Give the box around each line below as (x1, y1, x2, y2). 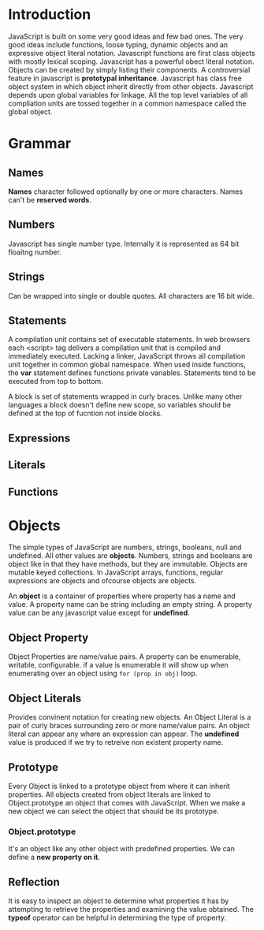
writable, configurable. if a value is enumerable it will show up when (8, 660, 229, 670)
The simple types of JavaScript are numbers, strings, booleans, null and (8, 542, 242, 552)
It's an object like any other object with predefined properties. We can (8, 844, 235, 854)
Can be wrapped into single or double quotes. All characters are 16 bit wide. (8, 291, 255, 300)
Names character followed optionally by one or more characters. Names (8, 187, 243, 196)
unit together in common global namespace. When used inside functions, (8, 360, 247, 370)
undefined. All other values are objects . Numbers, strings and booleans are (8, 551, 253, 560)
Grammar (8, 135, 72, 153)
